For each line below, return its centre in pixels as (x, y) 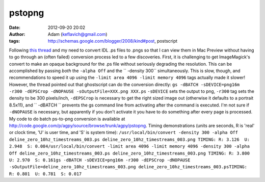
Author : (17, 34)
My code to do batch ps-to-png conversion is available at (67, 119)
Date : (15, 27)
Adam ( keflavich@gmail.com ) (78, 34)
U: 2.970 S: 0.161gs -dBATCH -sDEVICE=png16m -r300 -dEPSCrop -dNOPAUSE (100, 160)
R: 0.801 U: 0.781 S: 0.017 (45, 174)
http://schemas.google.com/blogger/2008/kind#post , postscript (113, 41)
